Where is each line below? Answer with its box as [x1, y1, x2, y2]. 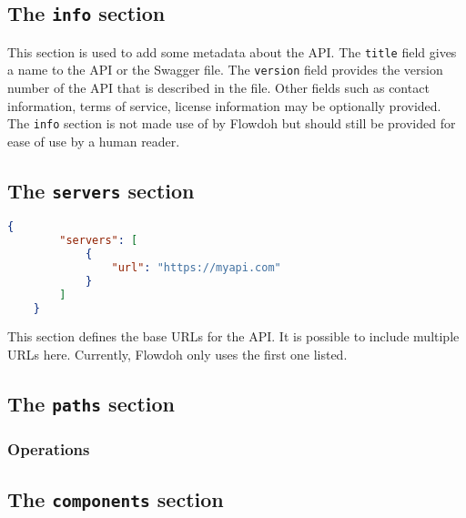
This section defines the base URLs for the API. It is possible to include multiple [7, 327, 460, 346]
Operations [7, 437, 90, 460]
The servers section [7, 176, 195, 204]
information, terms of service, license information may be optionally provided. [7, 96, 441, 115]
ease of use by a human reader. [7, 131, 180, 150]
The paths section [7, 390, 176, 418]
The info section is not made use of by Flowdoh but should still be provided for [7, 114, 456, 133]
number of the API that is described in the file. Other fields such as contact [7, 78, 430, 97]
